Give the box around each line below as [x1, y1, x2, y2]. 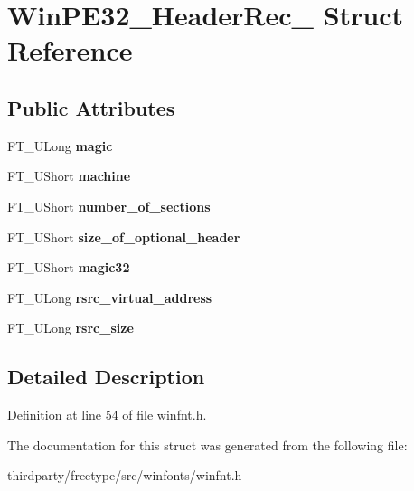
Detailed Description [7, 363, 205, 391]
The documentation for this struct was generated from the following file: [7, 435, 408, 454]
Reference [7, 32, 133, 69]
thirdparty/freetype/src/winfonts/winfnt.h [7, 466, 242, 485]
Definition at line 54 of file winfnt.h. [7, 405, 207, 424]
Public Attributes [7, 93, 175, 121]
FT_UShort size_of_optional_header [7, 227, 240, 246]
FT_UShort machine [7, 166, 131, 185]
